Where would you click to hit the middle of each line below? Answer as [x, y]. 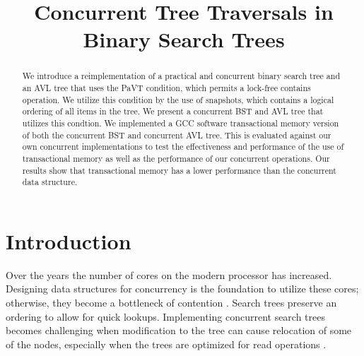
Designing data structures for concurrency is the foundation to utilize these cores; [182, 289]
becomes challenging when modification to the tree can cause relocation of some [179, 330]
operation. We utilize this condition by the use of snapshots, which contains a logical [178, 99]
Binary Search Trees [184, 39]
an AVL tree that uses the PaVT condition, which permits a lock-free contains [166, 88]
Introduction [69, 241]
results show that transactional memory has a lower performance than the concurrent [179, 170]
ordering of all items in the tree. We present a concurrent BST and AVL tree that [173, 111]
